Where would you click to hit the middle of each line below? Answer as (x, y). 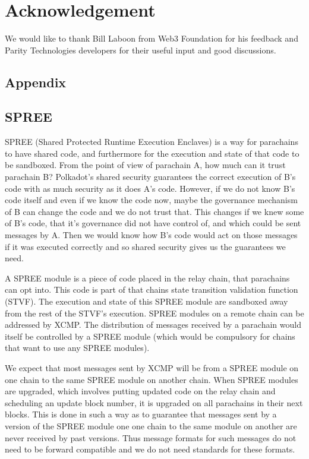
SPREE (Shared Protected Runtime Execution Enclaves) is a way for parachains (152, 142)
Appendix (36, 82)
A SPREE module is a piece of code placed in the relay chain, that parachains (147, 278)
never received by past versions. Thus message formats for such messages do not (151, 437)
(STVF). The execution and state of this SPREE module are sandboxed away (146, 301)
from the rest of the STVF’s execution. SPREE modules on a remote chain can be (154, 313)
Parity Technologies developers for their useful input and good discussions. (141, 50)
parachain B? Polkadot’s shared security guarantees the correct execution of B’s (150, 177)
